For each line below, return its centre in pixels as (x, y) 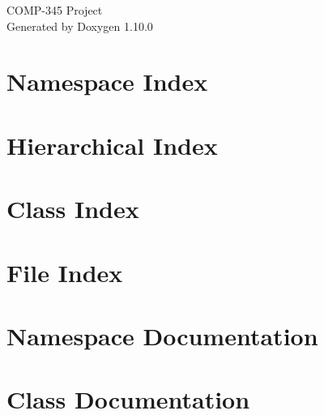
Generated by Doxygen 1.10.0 (80, 26)
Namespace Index (107, 81)
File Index (65, 272)
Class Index (73, 209)
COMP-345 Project (55, 10)
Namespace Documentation (162, 335)
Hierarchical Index (112, 145)
